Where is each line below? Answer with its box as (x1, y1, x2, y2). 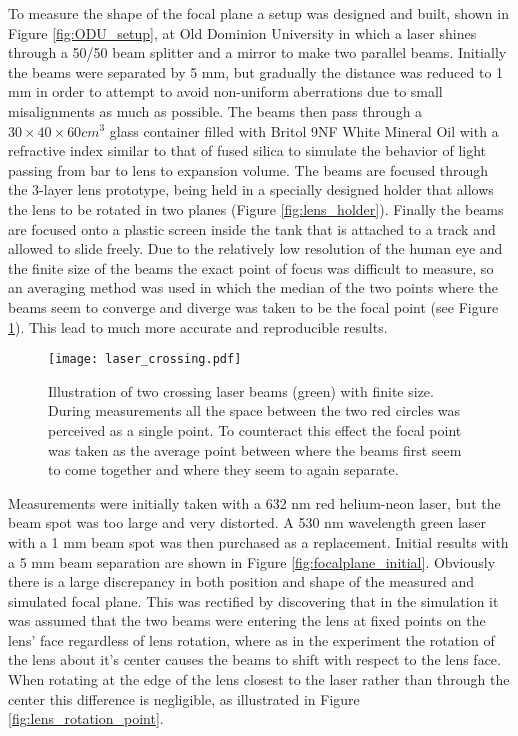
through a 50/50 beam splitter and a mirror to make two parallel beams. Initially (8, 42, 507, 63)
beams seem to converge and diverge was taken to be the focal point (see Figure (8, 296, 499, 317)
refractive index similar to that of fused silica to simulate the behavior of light (8, 140, 487, 161)
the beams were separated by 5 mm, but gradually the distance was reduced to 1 (8, 61, 504, 82)
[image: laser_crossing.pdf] (48, 352, 242, 367)
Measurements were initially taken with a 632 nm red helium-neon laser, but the (8, 492, 501, 513)
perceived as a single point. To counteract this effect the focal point (48, 419, 462, 440)
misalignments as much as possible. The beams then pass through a (8, 100, 423, 121)
